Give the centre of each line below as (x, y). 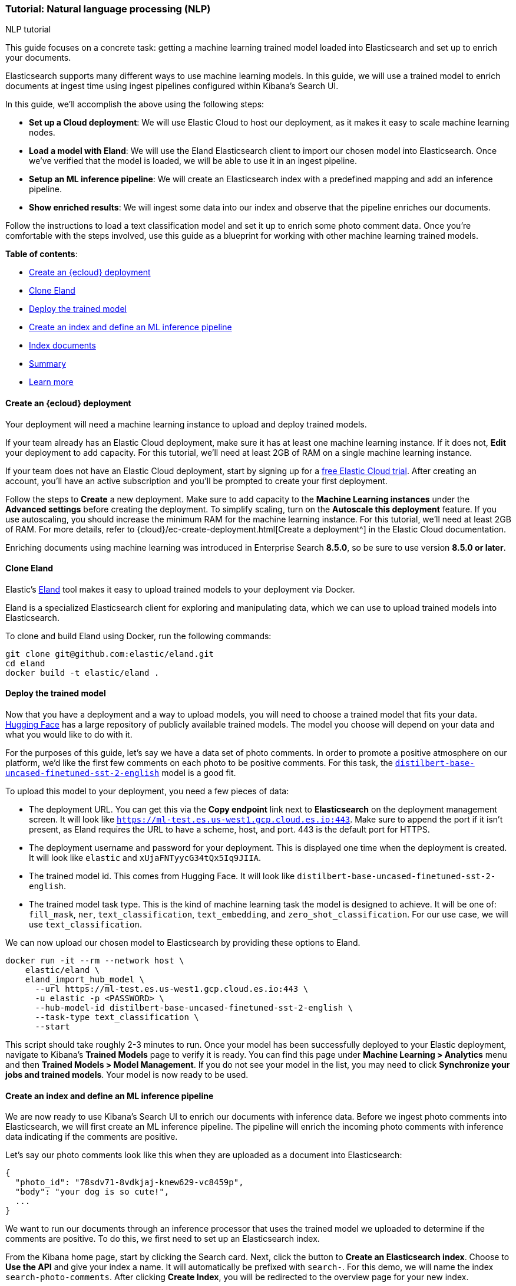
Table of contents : (42, 254)
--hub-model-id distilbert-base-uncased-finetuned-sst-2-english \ (194, 1008)
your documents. (38, 58)
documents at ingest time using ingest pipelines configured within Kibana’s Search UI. (172, 86)
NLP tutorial (28, 29)
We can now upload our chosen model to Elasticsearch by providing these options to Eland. (183, 943)
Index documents (62, 346)
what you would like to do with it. (69, 735)
